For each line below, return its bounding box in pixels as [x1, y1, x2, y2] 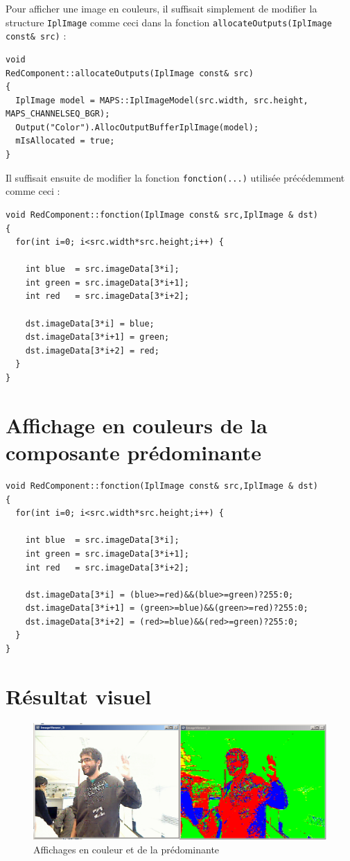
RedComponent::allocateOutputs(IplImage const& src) [6, 68, 254, 78]
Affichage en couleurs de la [6, 410, 268, 439]
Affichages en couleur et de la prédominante [33, 842, 220, 856]
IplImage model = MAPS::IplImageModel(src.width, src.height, [15, 95, 308, 105]
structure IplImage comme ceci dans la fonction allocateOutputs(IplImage [6, 15, 332, 29]
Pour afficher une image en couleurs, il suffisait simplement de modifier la [6, 1, 317, 15]
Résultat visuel [6, 681, 152, 710]
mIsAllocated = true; [15, 136, 115, 146]
